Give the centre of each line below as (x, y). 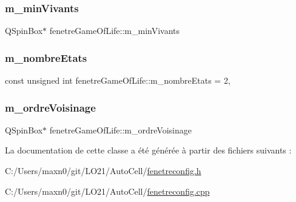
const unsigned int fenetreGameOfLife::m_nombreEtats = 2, (118, 80)
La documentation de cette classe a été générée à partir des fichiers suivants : (148, 150)
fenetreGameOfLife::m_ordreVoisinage (120, 130)
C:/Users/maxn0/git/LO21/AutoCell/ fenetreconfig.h (103, 171)
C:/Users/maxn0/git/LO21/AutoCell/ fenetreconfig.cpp (107, 191)
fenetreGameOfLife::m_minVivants (115, 31)
